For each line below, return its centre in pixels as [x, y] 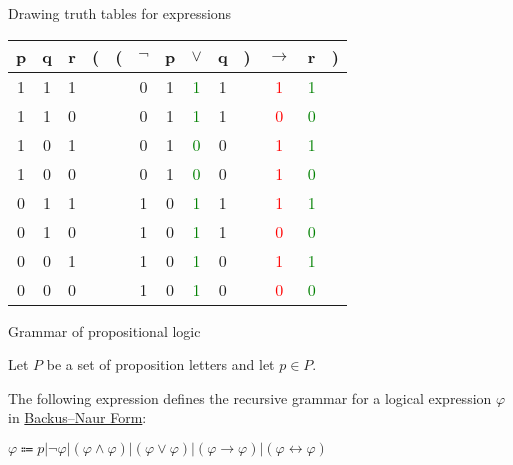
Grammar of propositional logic [104, 330]
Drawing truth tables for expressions [120, 13]
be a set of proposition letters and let [160, 364]
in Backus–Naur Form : [77, 417]
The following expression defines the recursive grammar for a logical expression [250, 397]
